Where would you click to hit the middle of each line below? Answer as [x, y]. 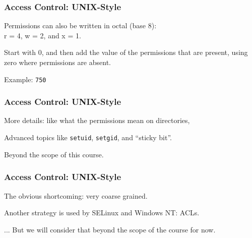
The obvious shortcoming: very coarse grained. [76, 195]
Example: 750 [25, 79]
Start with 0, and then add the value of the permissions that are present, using [126, 52]
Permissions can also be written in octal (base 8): [80, 25]
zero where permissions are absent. [57, 62]
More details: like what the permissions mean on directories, [97, 120]
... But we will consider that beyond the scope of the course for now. [110, 229]
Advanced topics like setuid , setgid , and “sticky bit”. [88, 137]
